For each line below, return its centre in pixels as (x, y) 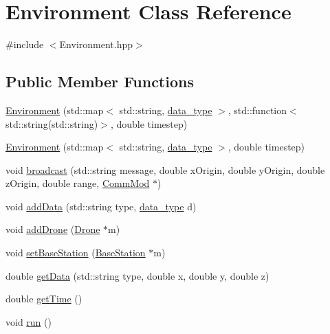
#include (25, 44)
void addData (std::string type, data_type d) (101, 206)
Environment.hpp (96, 44)
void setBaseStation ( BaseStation (76, 253)
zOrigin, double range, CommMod (78, 183)
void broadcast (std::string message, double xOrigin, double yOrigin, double (165, 169)
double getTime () (44, 299)
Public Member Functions (100, 81)
